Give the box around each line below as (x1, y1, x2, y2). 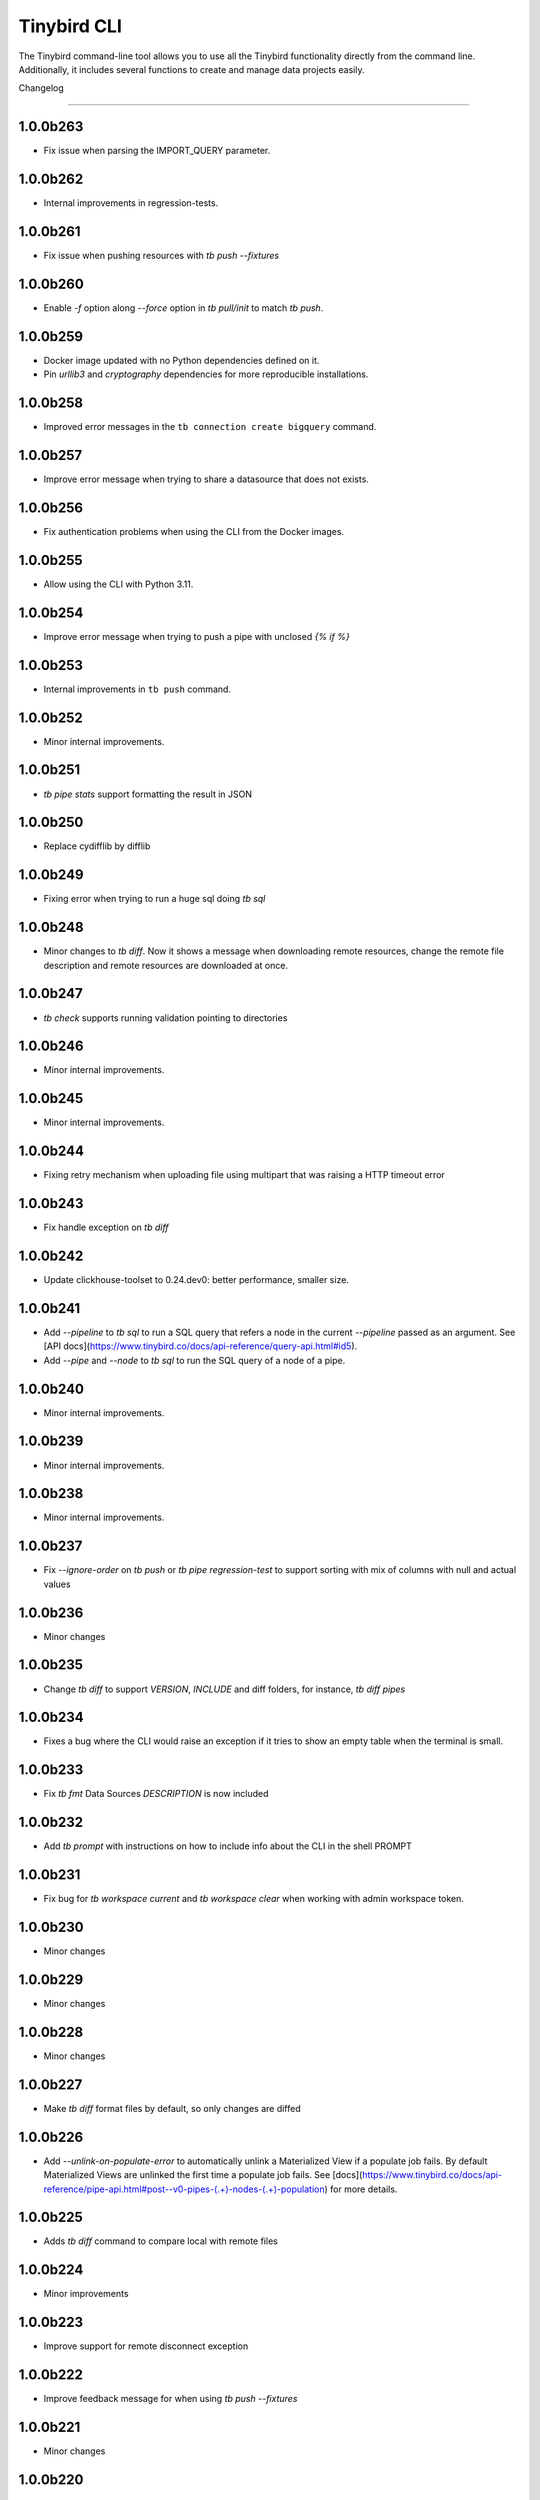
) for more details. (324, 2183, 398, 2195)
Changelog (18, 82, 64, 94)
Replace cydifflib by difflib (43, 840, 151, 852)
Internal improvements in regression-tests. (43, 197, 219, 209)
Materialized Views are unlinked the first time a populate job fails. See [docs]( (43, 2169, 363, 2181)
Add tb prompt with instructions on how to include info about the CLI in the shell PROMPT (43, 1840, 412, 1852)
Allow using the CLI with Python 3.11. (43, 578, 194, 590)
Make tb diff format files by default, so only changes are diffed (43, 2102, 301, 2114)
